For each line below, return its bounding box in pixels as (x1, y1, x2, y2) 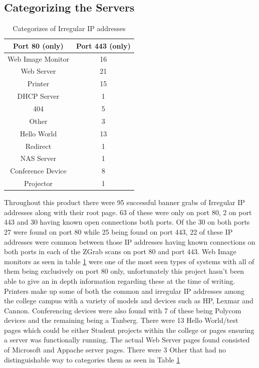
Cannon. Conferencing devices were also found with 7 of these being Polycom (4, 305, 241, 315)
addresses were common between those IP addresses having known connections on (4, 236, 255, 247)
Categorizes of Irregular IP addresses (13, 23, 126, 34)
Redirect (25, 140, 52, 151)
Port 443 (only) (76, 40, 131, 51)
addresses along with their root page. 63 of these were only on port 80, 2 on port (4, 207, 252, 217)
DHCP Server (17, 91, 60, 101)
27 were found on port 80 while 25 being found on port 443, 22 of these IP (4, 226, 233, 237)
